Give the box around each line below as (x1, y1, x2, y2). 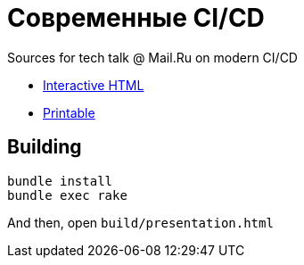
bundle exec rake (7, 187, 127, 203)
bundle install (7, 173, 113, 188)
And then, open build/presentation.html (7, 214, 274, 230)
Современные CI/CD (7, 3, 265, 33)
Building (7, 136, 82, 159)
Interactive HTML (43, 77, 144, 93)
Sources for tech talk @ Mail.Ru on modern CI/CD (7, 49, 298, 65)
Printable (43, 104, 95, 120)
